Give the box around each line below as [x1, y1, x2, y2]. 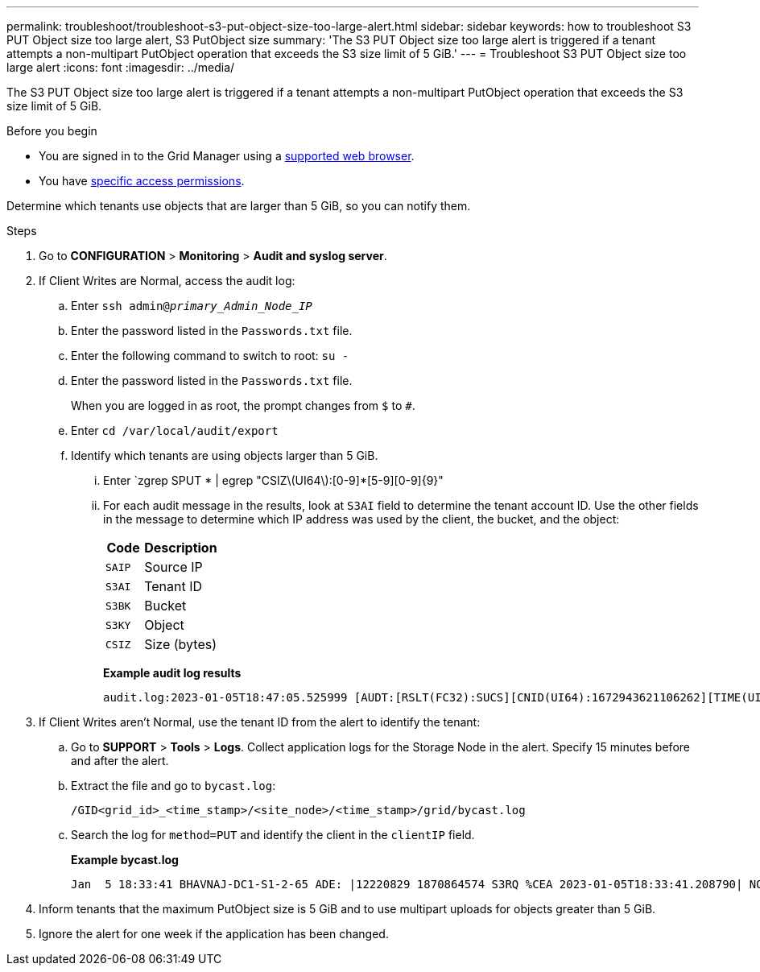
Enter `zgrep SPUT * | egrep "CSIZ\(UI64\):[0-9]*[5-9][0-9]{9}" [103, 474, 444, 487]
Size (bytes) [144, 636, 217, 652]
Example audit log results [103, 666, 242, 680]
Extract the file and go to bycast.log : [71, 779, 276, 792]
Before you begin [6, 124, 97, 138]
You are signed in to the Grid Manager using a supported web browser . [39, 149, 415, 163]
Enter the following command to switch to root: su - [71, 349, 349, 362]
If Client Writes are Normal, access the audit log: [39, 274, 295, 287]
